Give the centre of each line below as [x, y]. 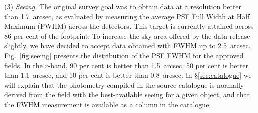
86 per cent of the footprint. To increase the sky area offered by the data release [127, 36]
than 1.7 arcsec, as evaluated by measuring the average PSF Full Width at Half [127, 16]
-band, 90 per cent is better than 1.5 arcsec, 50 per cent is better [148, 65]
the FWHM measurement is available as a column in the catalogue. [108, 104]
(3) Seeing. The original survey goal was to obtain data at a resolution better [123, 6]
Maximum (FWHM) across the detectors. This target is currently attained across [129, 26]
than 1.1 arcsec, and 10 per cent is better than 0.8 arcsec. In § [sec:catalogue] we [128, 75]
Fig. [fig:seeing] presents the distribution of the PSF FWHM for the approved [124, 55]
